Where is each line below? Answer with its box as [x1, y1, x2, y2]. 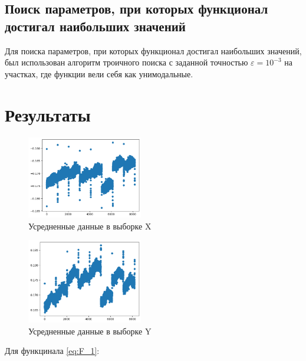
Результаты [5, 102, 91, 126]
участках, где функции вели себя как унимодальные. [5, 67, 193, 80]
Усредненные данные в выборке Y [28, 324, 152, 337]
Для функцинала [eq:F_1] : [5, 344, 100, 357]
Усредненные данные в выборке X [28, 219, 152, 232]
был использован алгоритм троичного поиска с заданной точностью [5, 56, 248, 68]
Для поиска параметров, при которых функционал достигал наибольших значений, [5, 44, 302, 57]
